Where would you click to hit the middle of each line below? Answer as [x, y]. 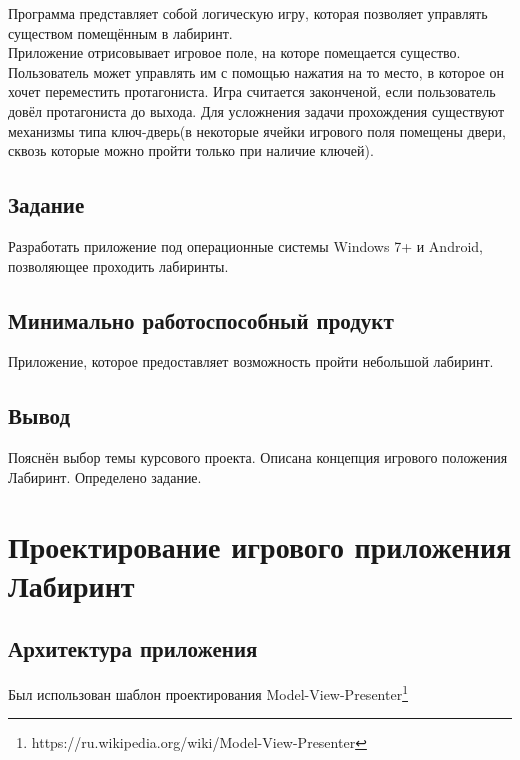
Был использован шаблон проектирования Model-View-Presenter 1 [208, 692]
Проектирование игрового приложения [260, 545]
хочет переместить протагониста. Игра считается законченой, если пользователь [252, 91]
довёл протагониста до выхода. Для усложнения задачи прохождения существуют [256, 110]
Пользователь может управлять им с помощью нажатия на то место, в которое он [256, 71]
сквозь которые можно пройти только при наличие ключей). [191, 150]
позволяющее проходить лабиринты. [118, 265]
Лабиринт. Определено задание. [105, 476]
